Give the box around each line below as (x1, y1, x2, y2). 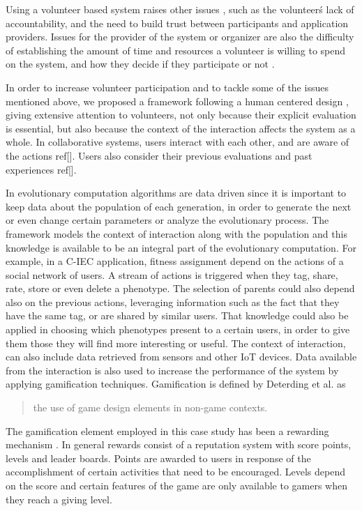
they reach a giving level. (6, 491, 112, 506)
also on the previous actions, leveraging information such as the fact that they (6, 294, 340, 309)
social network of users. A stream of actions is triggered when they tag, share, (6, 267, 338, 282)
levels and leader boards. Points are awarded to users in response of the (6, 450, 311, 465)
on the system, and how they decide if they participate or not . (6, 56, 275, 71)
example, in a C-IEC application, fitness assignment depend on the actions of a (6, 254, 344, 268)
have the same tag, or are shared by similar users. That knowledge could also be (6, 308, 349, 323)
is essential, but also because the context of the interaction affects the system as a (6, 121, 356, 135)
